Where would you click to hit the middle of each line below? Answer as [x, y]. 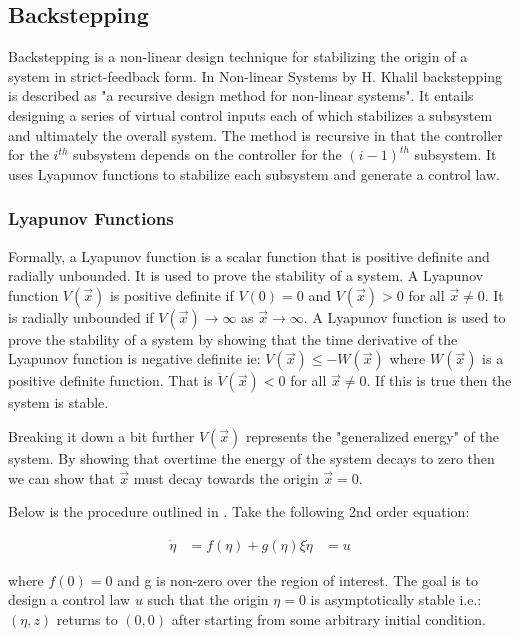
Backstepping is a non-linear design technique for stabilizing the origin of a [238, 56]
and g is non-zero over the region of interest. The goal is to [297, 579]
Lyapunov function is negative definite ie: [134, 358]
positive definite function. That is [110, 380]
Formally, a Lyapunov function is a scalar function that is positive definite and [249, 255]
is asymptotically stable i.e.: [396, 599]
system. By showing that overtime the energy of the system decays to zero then [251, 457]
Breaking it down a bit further [101, 435]
